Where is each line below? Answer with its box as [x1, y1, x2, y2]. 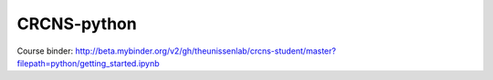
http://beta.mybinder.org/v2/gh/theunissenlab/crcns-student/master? [74, 45, 337, 56]
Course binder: [16, 45, 73, 56]
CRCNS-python [16, 14, 137, 34]
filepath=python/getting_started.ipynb [16, 57, 160, 68]
